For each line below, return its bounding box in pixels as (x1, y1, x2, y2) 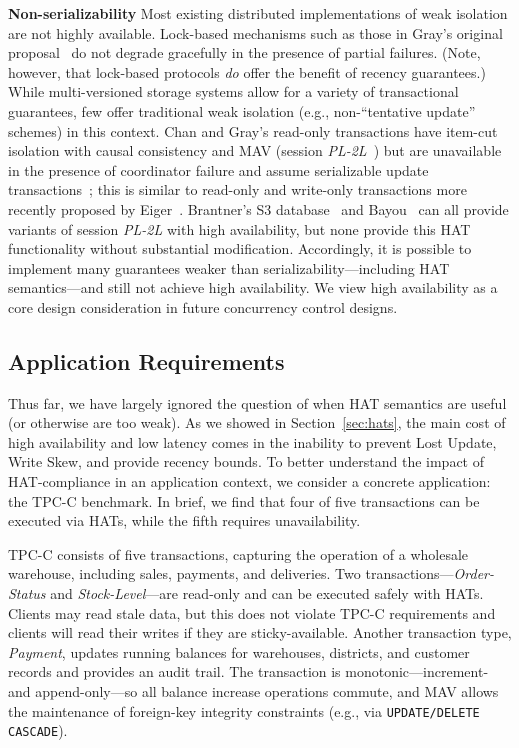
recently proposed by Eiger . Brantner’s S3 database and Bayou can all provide (8, 198, 509, 219)
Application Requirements (8, 345, 285, 376)
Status (8, 583, 46, 604)
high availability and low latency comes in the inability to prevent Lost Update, (8, 431, 497, 452)
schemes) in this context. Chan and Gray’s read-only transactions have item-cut (8, 120, 498, 141)
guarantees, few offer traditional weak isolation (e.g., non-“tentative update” (8, 100, 476, 121)
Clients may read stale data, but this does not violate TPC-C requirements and (8, 602, 496, 623)
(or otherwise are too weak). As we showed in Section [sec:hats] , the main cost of (8, 412, 506, 433)
